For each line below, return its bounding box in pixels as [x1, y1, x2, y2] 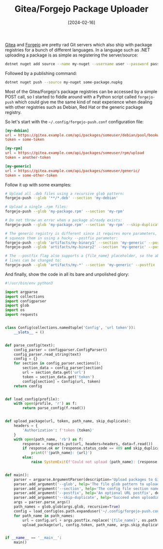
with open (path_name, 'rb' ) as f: [14, 437, 83, 442]
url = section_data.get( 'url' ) [22, 370, 86, 375]
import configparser [5, 299, 47, 303]
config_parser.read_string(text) [14, 352, 81, 357]
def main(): [5, 473, 29, 477]
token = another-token [5, 155, 51, 160]
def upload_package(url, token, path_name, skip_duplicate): [5, 419, 131, 424]
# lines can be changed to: [5, 258, 62, 263]
